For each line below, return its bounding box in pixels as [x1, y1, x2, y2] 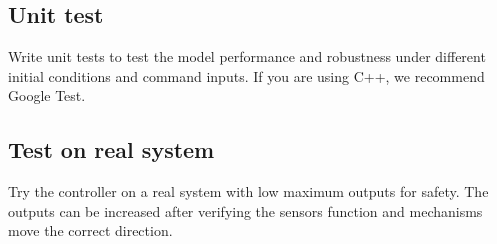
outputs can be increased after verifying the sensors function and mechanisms [8, 200, 483, 221]
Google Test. [8, 85, 86, 106]
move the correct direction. [8, 220, 173, 241]
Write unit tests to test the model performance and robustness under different [8, 46, 486, 67]
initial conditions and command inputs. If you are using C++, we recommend [8, 65, 485, 86]
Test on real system [8, 134, 215, 165]
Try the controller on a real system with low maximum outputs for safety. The [8, 181, 489, 202]
